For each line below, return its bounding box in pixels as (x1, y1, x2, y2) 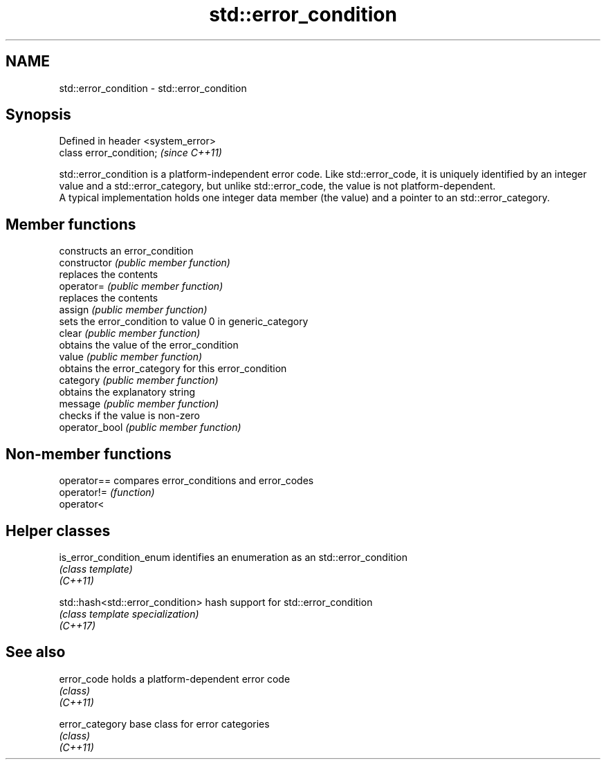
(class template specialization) (59, 607, 199, 620)
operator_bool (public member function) (59, 421, 241, 434)
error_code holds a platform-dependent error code (59, 672, 291, 685)
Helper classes (6, 522, 111, 540)
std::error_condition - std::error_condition (59, 82, 247, 94)
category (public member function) (59, 374, 219, 387)
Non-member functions (6, 445, 172, 463)
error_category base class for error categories (59, 717, 270, 730)
